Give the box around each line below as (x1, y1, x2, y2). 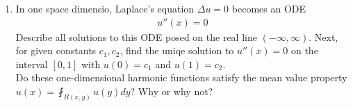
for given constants (15, 43, 97, 58)
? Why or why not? (130, 84, 213, 98)
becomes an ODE (231, 1, 306, 15)
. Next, (309, 29, 338, 44)
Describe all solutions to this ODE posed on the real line (15, 29, 257, 44)
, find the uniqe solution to (120, 43, 234, 58)
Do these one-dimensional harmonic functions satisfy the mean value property (15, 70, 347, 85)
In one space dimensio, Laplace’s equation (15, 1, 195, 15)
